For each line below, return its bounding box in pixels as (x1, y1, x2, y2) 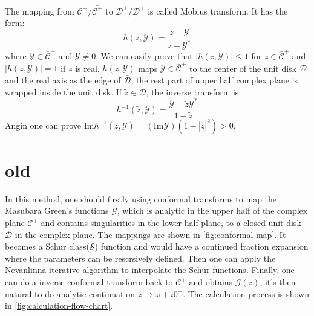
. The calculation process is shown (183, 287, 309, 300)
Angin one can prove (5, 118, 82, 131)
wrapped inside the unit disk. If (5, 85, 122, 98)
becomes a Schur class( (5, 240, 90, 253)
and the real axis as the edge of (5, 73, 121, 86)
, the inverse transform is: (146, 85, 241, 98)
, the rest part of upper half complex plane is (131, 73, 298, 86)
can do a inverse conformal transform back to (5, 276, 173, 288)
